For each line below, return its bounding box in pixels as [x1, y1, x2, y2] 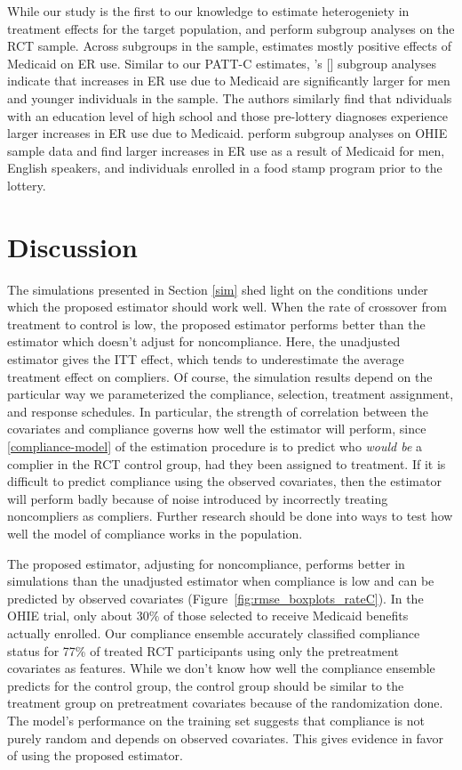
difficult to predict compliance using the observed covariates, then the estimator [7, 472, 442, 490]
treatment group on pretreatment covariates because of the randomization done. [7, 693, 443, 712]
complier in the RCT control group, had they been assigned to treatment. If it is [7, 454, 446, 473]
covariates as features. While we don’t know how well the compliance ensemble [7, 659, 435, 677]
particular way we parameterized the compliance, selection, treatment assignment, [7, 385, 454, 403]
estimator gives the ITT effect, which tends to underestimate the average [7, 350, 404, 369]
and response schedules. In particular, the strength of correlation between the [7, 401, 428, 420]
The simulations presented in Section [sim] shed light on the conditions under [7, 280, 428, 298]
